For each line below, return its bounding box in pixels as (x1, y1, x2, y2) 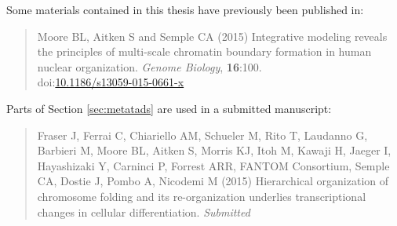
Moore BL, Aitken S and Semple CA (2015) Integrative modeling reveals (37, 27, 388, 44)
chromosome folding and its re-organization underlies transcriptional (37, 188, 366, 204)
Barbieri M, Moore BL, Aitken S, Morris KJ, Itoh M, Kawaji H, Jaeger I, (37, 142, 392, 159)
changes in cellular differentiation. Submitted (37, 203, 250, 220)
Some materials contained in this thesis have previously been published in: (6, 2, 364, 17)
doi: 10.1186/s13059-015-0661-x (37, 74, 184, 90)
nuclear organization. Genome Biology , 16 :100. (37, 58, 262, 75)
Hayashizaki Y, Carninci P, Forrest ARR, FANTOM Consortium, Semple (37, 157, 390, 173)
